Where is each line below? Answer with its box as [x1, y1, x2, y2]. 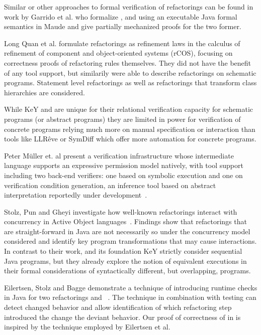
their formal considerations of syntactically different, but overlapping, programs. [4, 265, 251, 276]
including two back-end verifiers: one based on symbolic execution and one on [4, 170, 243, 180]
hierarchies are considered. [4, 87, 85, 97]
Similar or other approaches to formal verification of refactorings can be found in [4, 2, 253, 12]
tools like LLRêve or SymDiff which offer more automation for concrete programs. [4, 133, 256, 144]
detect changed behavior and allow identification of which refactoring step [4, 302, 232, 312]
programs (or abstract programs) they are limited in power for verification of [4, 113, 241, 124]
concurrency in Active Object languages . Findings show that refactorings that [4, 216, 247, 227]
